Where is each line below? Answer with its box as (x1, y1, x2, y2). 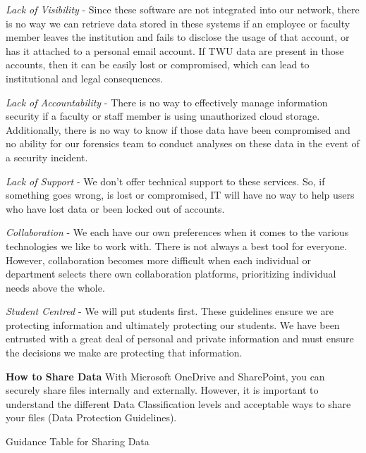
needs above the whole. (6, 280, 105, 294)
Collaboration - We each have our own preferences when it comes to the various (6, 225, 349, 240)
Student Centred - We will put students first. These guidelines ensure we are (6, 304, 334, 318)
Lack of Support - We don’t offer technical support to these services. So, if (6, 173, 325, 188)
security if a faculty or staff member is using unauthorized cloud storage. (6, 108, 320, 123)
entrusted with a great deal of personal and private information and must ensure (6, 331, 354, 346)
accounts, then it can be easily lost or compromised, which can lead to (6, 57, 310, 72)
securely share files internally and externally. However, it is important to (6, 383, 319, 397)
